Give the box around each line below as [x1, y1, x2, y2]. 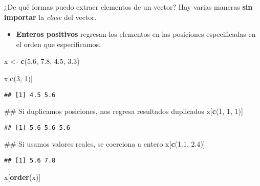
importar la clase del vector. [4, 11, 97, 22]
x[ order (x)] [4, 171, 41, 182]
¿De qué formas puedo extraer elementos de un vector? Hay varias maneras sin [4, 2, 253, 12]
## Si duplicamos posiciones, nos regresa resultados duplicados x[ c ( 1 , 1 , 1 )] [4, 106, 243, 117]
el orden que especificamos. [16, 38, 101, 49]
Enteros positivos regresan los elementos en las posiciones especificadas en [16, 29, 256, 39]
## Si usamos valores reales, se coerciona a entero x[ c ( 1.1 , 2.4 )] [4, 138, 205, 149]
